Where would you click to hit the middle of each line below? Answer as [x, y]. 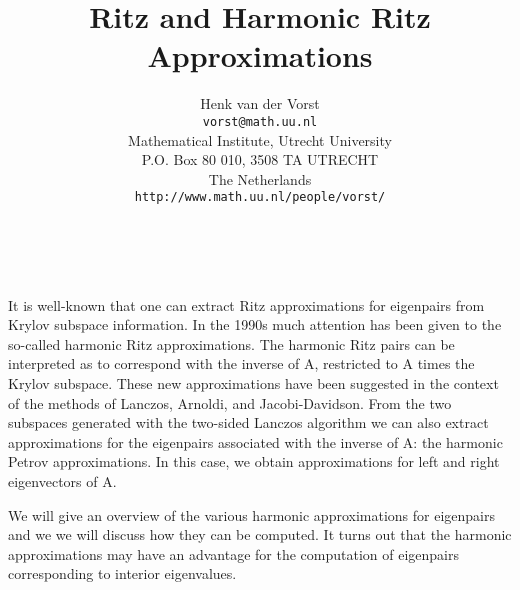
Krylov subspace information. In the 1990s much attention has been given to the [255, 324]
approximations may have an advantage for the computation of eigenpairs [234, 553]
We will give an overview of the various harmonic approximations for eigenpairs [251, 514]
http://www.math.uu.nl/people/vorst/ [260, 197]
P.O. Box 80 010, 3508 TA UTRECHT [260, 159]
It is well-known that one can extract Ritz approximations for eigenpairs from [246, 304]
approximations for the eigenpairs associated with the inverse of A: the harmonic [255, 441]
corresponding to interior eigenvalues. [122, 573]
